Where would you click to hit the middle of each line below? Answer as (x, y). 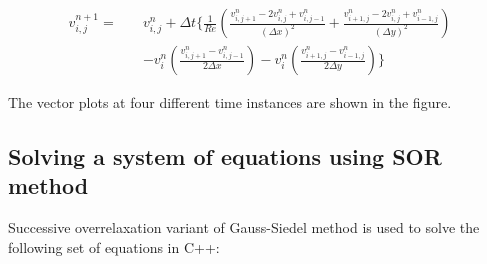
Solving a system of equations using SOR (225, 156)
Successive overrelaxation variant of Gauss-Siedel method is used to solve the (244, 227)
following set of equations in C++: (114, 246)
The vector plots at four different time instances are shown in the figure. (230, 102)
